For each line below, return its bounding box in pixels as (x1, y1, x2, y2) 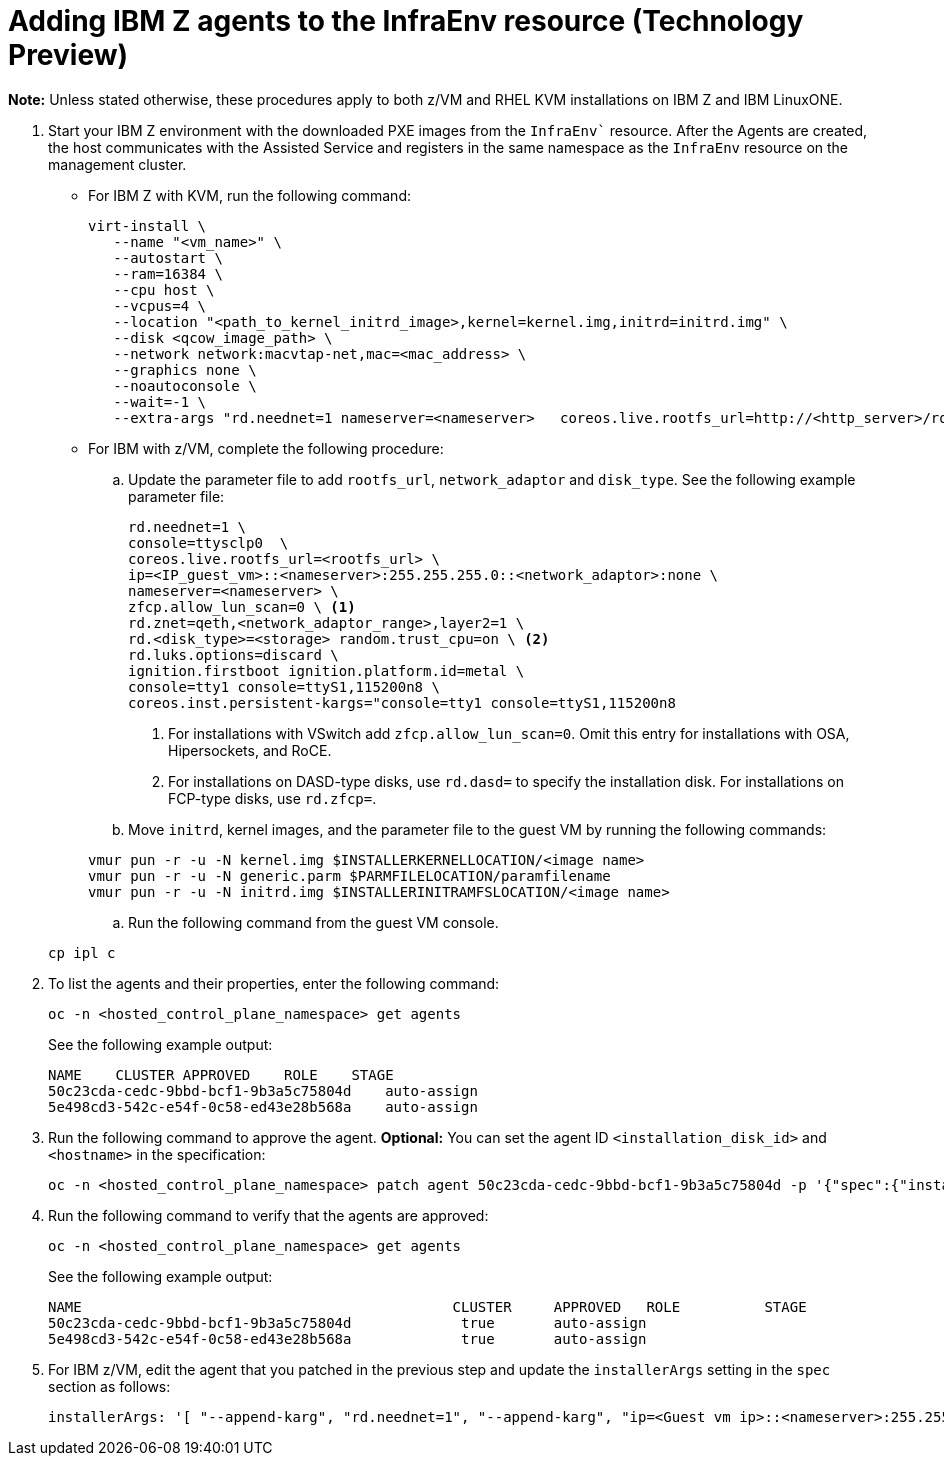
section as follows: (48, 1377, 171, 1395)
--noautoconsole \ (113, 377, 257, 394)
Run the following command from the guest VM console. (128, 913, 499, 931)
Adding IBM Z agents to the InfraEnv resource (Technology (8, 4, 804, 38)
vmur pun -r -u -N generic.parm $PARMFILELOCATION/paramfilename (88, 867, 611, 884)
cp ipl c (48, 944, 116, 961)
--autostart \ (113, 249, 223, 266)
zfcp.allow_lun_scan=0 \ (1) (128, 598, 356, 615)
